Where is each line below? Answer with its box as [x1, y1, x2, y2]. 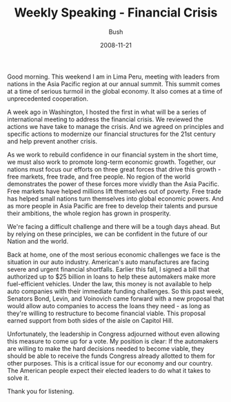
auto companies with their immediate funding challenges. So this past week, [7, 287, 224, 295]
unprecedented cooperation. [7, 94, 88, 103]
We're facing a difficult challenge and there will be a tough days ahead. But [7, 222, 221, 230]
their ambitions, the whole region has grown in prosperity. [7, 209, 171, 217]
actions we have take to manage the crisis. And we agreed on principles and [7, 122, 224, 130]
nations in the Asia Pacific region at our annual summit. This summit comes [7, 79, 221, 88]
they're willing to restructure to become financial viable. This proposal [7, 309, 205, 317]
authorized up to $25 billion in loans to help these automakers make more [7, 272, 216, 281]
